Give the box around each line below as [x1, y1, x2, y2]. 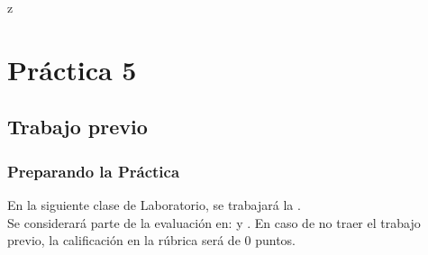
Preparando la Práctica [7, 159, 180, 182]
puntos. [255, 231, 296, 250]
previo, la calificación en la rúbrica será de [7, 231, 241, 250]
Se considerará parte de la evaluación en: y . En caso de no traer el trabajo [7, 213, 421, 232]
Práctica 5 [7, 50, 137, 87]
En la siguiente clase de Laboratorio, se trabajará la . [7, 195, 301, 214]
